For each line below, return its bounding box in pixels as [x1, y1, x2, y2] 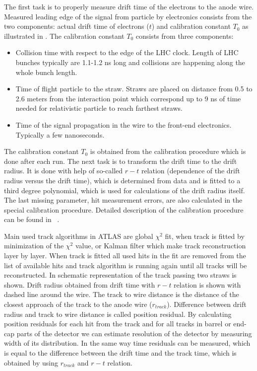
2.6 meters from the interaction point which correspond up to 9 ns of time [15, 93, 241, 103]
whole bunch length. [15, 67, 77, 77]
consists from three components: [135, 30, 234, 41]
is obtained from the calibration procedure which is [90, 146, 246, 156]
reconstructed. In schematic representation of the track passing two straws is [4, 270, 237, 280]
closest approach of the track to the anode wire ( [4, 299, 152, 309]
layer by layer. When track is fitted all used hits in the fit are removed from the [4, 250, 246, 261]
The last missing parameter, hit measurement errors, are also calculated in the [4, 195, 243, 205]
